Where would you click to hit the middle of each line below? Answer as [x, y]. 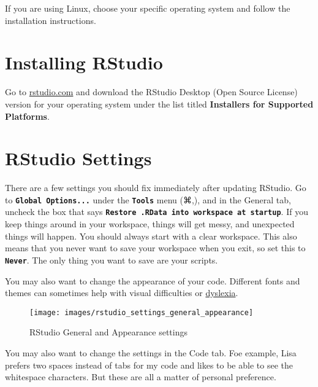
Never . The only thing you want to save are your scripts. [112, 260]
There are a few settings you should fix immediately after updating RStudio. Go [156, 188]
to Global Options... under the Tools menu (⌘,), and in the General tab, [148, 199]
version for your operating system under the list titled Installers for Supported [159, 104]
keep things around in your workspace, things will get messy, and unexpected [150, 224]
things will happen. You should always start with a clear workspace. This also [151, 236]
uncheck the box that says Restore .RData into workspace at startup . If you [157, 212]
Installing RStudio [84, 62]
